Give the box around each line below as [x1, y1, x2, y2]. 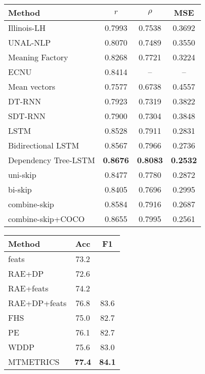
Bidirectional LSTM [8, 139, 79, 151]
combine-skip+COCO [8, 213, 85, 225]
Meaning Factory [8, 51, 68, 63]
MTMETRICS [8, 356, 60, 367]
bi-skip [8, 183, 32, 195]
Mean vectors [8, 81, 56, 92]
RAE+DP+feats [8, 297, 67, 309]
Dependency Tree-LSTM [8, 154, 95, 166]
